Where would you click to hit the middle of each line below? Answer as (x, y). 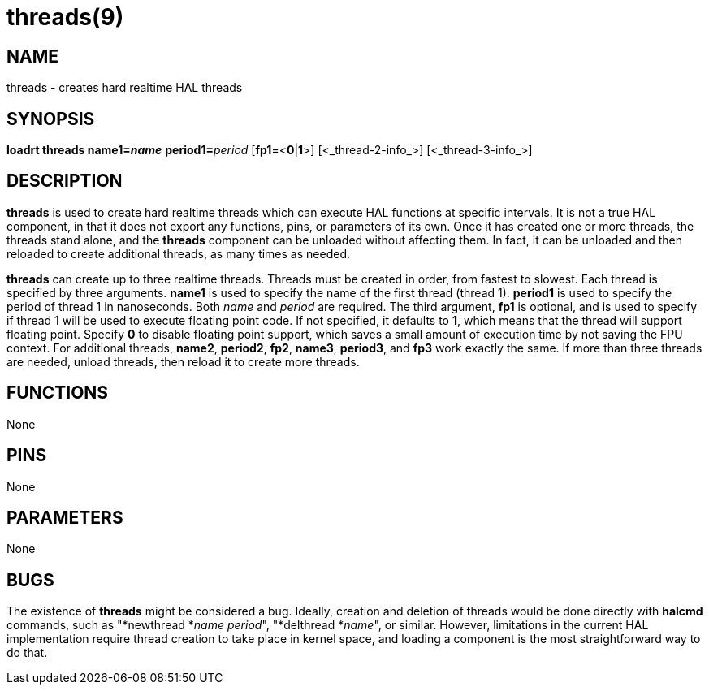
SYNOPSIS (51, 119)
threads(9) (65, 17)
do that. (27, 653)
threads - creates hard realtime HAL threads (125, 88)
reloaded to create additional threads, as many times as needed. (178, 253)
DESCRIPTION (65, 181)
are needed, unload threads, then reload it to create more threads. (183, 361)
